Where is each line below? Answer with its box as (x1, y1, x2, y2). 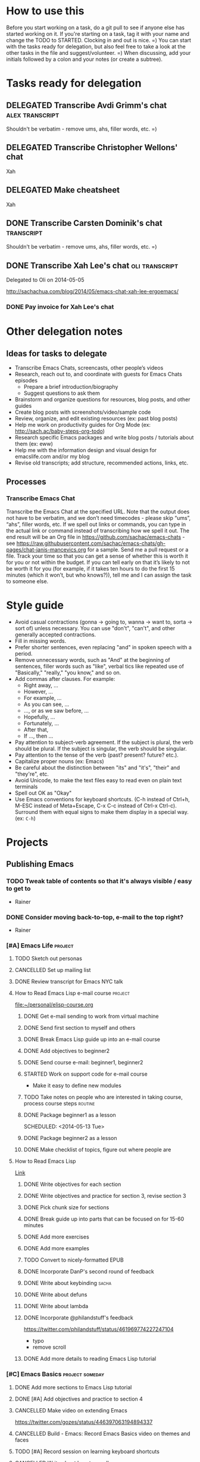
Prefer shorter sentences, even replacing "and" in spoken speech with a (14, 643, 192, 651)
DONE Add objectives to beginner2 (23, 1048, 110, 1055)
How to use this (6, 4, 85, 18)
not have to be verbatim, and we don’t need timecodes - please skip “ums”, (6, 514, 191, 521)
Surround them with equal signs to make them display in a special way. (14, 808, 189, 815)
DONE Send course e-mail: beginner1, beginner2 (23, 1059, 143, 1066)
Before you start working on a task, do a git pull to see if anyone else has (6, 24, 185, 31)
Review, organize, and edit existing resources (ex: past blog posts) (14, 415, 178, 422)
